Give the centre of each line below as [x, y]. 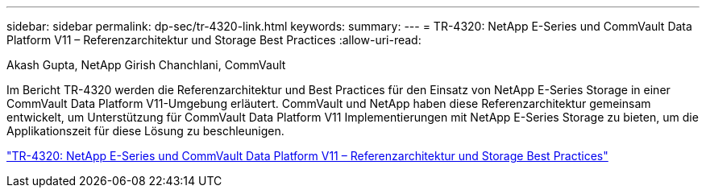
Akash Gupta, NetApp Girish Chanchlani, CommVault [146, 65]
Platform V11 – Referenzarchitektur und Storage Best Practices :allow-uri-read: [214, 40]
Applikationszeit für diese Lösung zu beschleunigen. [145, 131]
